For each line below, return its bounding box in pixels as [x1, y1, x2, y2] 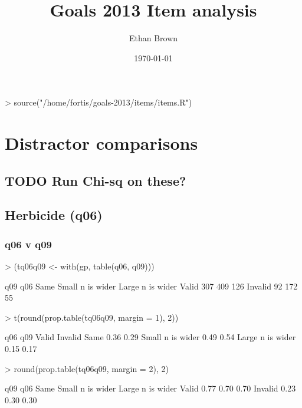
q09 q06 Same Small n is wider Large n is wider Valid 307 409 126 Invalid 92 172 [5, 279, 298, 292]
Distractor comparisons [5, 131, 198, 155]
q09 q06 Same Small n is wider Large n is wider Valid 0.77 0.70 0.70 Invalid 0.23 [5, 382, 296, 394]
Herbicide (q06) [5, 206, 103, 224]
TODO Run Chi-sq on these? [5, 171, 186, 189]
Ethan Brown [129, 32, 178, 44]
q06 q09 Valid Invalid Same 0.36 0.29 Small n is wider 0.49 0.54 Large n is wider [5, 331, 296, 343]
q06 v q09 [5, 236, 52, 251]
